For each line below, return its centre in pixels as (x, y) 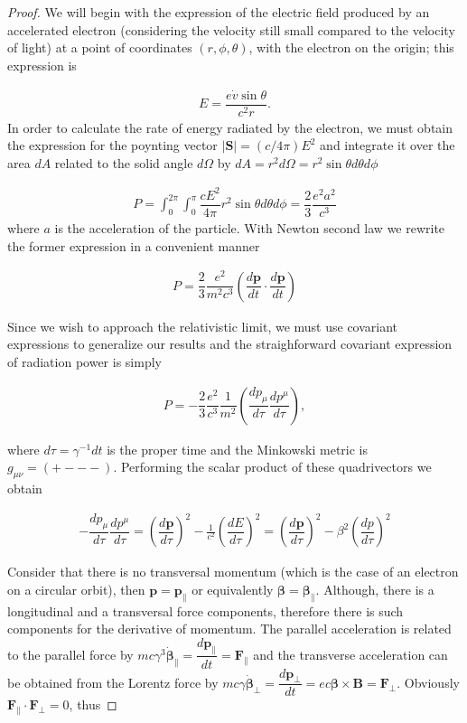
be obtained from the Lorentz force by (113, 682)
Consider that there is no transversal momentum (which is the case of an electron (233, 572)
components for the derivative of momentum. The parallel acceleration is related (229, 629)
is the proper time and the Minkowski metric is (238, 449)
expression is (42, 65)
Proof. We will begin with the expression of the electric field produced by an (219, 12)
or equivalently (233, 589)
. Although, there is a (375, 589)
